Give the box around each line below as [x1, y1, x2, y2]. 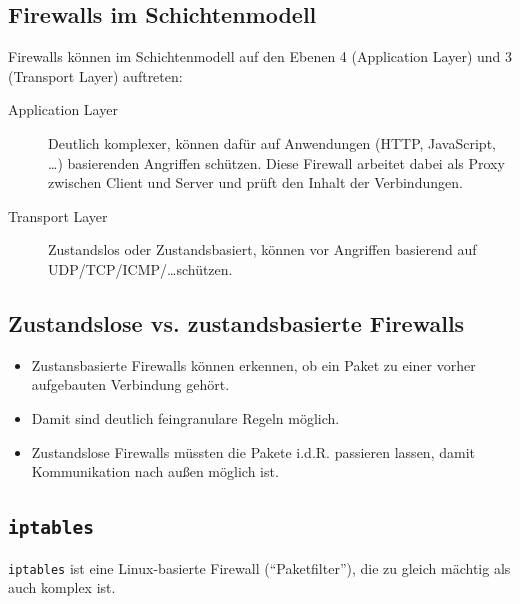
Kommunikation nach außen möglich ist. [31, 461, 279, 482]
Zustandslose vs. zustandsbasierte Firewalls [8, 307, 465, 338]
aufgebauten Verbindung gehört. [31, 374, 230, 395]
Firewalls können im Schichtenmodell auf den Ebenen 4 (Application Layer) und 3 [8, 46, 512, 67]
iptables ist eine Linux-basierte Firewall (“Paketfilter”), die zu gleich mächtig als [8, 557, 511, 578]
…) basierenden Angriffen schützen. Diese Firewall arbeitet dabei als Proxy [48, 152, 505, 173]
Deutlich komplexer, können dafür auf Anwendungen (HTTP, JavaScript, [48, 132, 496, 153]
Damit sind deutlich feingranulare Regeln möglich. [31, 407, 340, 428]
